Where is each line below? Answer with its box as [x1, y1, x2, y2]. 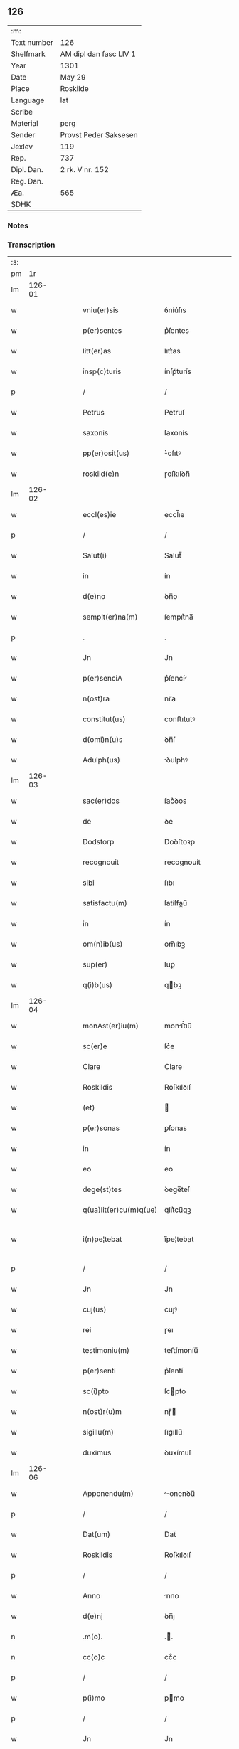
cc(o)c [83, 1652, 105, 1662]
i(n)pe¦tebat [83, 1234, 122, 1244]
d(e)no [83, 592, 105, 602]
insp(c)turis [83, 366, 122, 376]
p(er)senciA [83, 674, 123, 684]
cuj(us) [83, 1304, 107, 1314]
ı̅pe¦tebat [164, 1234, 194, 1244]
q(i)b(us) [83, 980, 112, 990]
